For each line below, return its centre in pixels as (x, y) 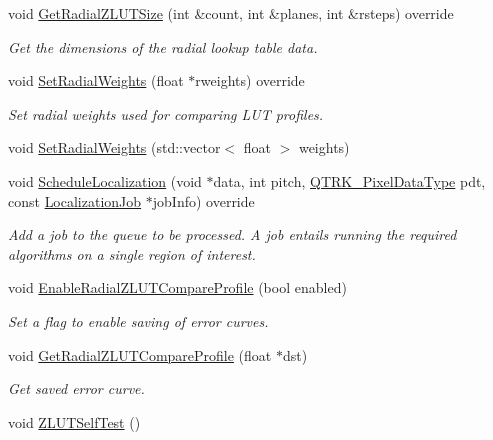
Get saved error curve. (76, 388)
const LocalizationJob (75, 200)
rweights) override (250, 80)
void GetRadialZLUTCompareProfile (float (140, 354)
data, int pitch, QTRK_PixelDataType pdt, (349, 180)
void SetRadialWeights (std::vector (114, 147)
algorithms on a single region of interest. (132, 253)
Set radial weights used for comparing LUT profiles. (166, 113)
